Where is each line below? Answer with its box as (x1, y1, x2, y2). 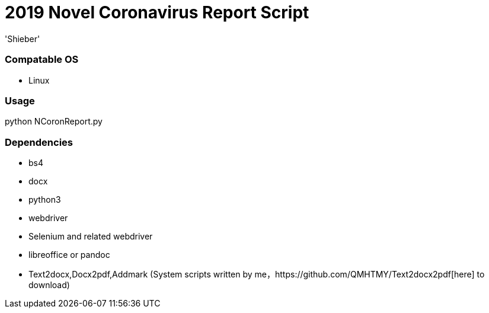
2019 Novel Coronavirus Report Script (5, 2, 309, 23)
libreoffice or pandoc (28, 250, 110, 260)
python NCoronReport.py (5, 116, 103, 127)
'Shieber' (5, 33, 40, 44)
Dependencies (5, 136, 73, 148)
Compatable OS (5, 53, 79, 66)
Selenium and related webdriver (28, 231, 153, 241)
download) (28, 280, 70, 290)
